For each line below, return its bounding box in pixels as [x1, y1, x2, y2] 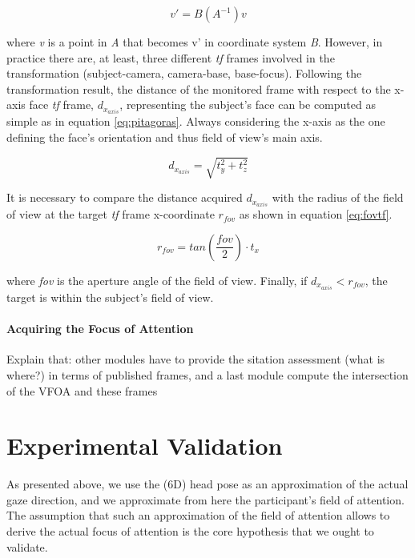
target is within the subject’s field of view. [6, 288, 214, 305]
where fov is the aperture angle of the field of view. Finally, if [6, 271, 308, 288]
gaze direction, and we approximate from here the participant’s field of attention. [6, 491, 405, 508]
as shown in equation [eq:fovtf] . [239, 206, 393, 223]
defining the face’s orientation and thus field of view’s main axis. [6, 129, 323, 146]
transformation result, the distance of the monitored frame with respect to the [6, 80, 391, 97]
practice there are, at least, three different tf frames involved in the [6, 49, 335, 66]
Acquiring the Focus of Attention [6, 320, 194, 337]
